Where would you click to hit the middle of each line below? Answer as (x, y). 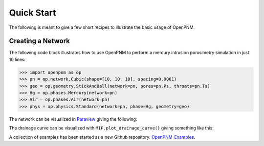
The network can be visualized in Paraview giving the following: (73, 119)
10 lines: (17, 59)
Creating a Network (40, 41)
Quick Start (33, 13)
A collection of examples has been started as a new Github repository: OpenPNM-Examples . (102, 137)
